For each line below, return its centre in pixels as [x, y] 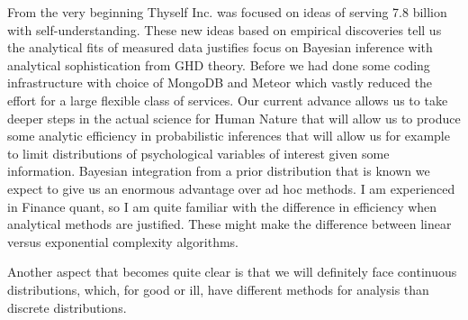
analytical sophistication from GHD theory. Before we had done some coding [219, 64]
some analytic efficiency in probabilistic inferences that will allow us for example [229, 136]
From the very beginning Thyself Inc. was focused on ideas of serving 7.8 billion [227, 12]
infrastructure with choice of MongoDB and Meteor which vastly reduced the [220, 82]
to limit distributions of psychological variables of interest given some [198, 153]
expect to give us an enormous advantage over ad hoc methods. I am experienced [231, 188]
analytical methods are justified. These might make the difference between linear [229, 224]
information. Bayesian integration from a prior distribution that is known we [219, 171]
